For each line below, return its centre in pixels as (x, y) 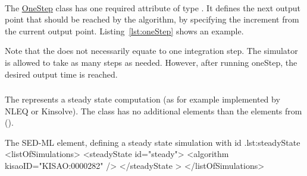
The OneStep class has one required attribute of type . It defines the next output (153, 7)
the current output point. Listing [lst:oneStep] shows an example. (124, 31)
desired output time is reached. (61, 74)
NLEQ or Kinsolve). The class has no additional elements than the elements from (153, 111)
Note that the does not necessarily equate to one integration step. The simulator (151, 51)
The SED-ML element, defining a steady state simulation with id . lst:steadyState (153, 142)
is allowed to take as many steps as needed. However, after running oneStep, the (151, 62)
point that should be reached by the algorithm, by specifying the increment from (152, 19)
